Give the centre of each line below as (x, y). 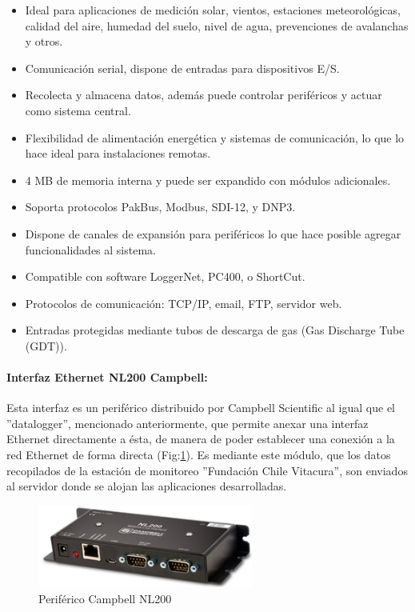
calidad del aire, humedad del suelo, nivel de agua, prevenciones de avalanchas (217, 25)
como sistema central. (78, 110)
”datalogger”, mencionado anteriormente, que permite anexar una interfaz (188, 423)
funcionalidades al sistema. (90, 249)
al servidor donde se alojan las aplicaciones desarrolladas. (147, 486)
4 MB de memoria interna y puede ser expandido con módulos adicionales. (208, 180)
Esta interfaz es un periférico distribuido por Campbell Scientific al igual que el (201, 408)
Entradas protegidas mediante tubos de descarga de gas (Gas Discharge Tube (215, 330)
